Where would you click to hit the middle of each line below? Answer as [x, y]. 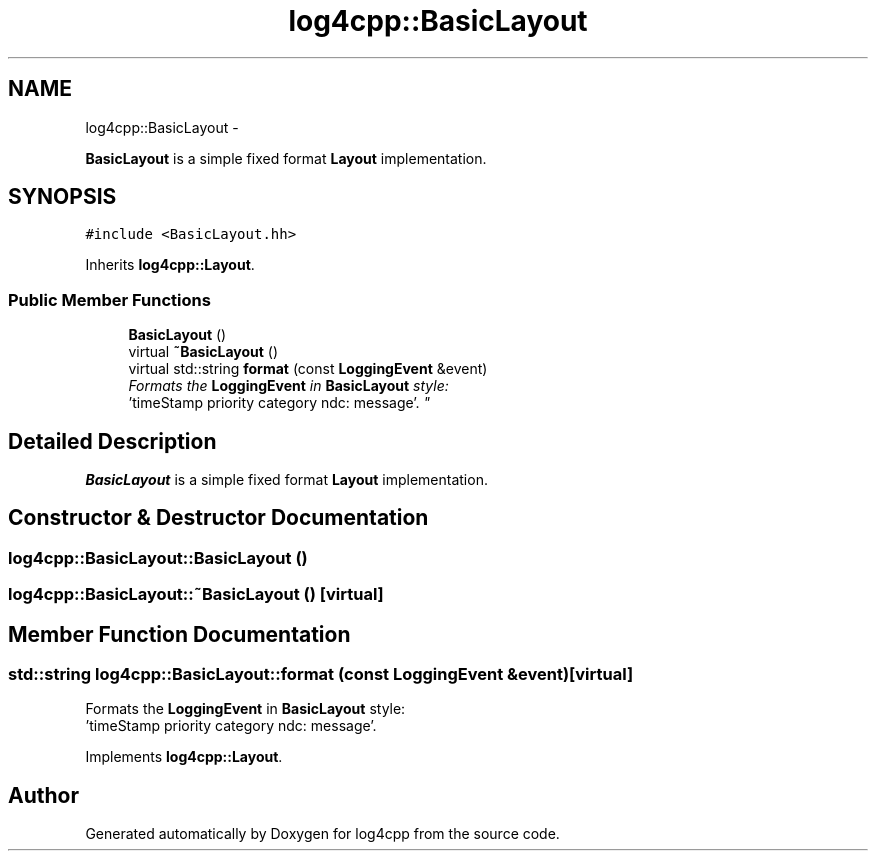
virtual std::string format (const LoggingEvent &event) [308, 369]
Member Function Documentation [179, 634]
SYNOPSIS [62, 197]
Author [43, 795]
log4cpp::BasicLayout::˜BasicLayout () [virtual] [196, 594]
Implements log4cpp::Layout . [184, 757]
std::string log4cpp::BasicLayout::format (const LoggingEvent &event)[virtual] [321, 674]
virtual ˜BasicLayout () [203, 352]
